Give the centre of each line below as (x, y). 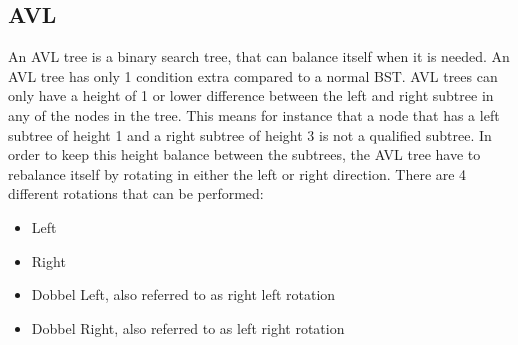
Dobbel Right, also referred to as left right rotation (188, 327)
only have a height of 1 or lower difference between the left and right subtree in (251, 95)
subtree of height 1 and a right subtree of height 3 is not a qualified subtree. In (250, 134)
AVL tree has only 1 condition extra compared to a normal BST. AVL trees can (253, 75)
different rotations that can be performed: (136, 193)
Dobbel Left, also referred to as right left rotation (183, 294)
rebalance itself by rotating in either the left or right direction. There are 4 (237, 173)
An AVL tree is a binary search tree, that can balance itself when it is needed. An (259, 56)
